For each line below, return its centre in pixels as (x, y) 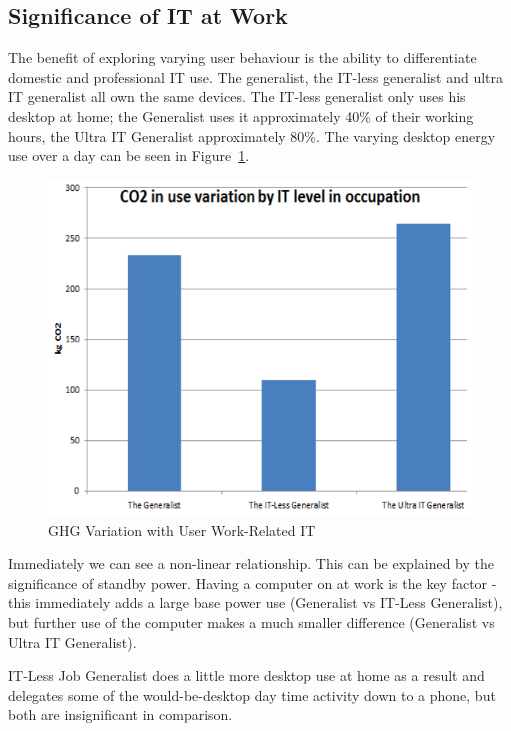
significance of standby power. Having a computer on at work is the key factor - (252, 582)
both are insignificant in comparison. (120, 714)
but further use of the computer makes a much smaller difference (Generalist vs (251, 622)
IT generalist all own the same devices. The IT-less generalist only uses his (237, 96)
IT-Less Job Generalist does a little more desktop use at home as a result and (246, 675)
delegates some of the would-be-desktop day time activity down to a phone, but (252, 694)
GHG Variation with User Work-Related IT (182, 529)
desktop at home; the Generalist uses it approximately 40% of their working (241, 115)
